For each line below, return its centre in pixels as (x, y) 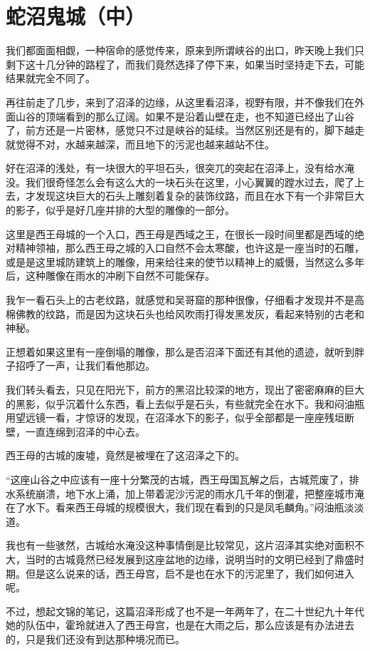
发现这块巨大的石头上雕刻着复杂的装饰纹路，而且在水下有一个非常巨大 (200, 196)
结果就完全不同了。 (51, 78)
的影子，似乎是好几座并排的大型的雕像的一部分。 (120, 210)
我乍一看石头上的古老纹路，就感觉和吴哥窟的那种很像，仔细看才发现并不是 (180, 300)
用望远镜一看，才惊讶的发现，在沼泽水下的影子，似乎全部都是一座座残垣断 (180, 417)
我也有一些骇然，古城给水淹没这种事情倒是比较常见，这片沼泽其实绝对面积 (180, 545)
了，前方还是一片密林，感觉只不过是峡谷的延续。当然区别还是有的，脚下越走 (185, 130)
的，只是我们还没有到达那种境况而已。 (95, 639)
